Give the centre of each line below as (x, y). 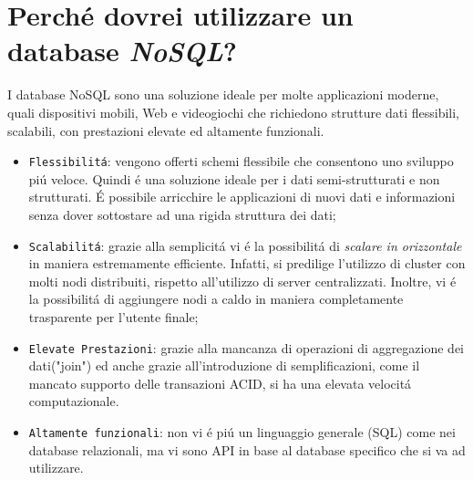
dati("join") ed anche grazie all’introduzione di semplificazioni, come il (224, 365)
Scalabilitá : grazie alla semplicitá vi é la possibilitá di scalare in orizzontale (245, 245)
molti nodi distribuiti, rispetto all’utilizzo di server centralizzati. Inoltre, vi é (242, 281)
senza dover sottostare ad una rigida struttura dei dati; (182, 214)
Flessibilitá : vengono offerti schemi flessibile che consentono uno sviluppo (241, 161)
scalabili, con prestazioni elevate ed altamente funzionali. (166, 130)
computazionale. (74, 401)
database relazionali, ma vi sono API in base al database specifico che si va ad (247, 449)
